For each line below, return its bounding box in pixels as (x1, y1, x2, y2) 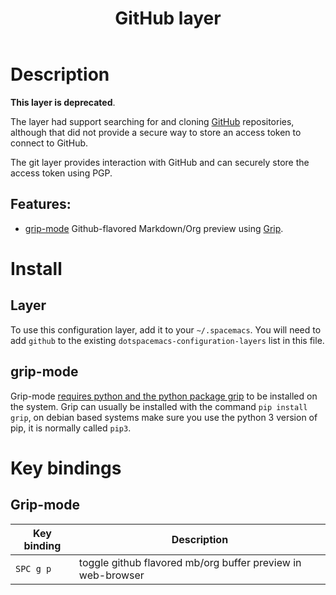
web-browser (78, 568, 145, 582)
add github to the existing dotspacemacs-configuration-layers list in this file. (10, 334, 325, 346)
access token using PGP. (10, 167, 113, 179)
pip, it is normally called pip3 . (10, 422, 132, 434)
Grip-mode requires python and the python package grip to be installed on (10, 390, 318, 402)
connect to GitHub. (10, 137, 89, 149)
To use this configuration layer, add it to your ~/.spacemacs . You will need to (10, 323, 322, 336)
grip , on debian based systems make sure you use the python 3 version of (10, 411, 318, 423)
